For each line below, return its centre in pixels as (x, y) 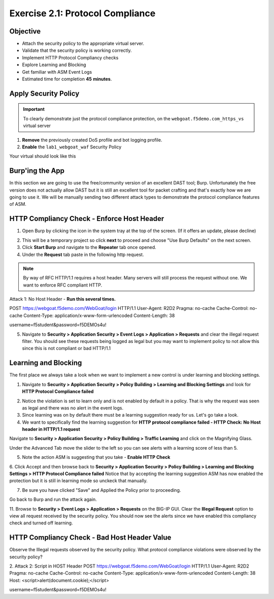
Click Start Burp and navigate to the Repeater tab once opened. (89, 247)
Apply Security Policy (44, 93)
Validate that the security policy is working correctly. (77, 50)
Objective (25, 31)
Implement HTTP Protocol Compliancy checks (70, 57)
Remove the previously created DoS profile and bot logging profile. (92, 140)
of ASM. (18, 204)
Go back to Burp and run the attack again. (53, 499)
